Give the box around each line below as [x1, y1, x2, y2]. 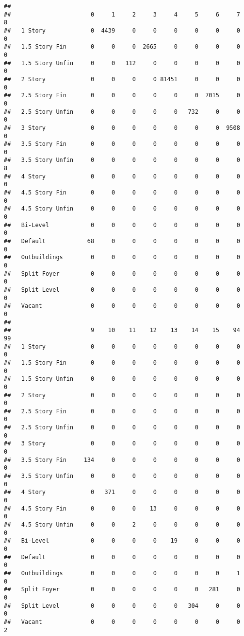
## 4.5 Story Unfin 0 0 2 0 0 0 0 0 [4, 521, 240, 528]
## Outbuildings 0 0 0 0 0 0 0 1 [4, 569, 240, 577]
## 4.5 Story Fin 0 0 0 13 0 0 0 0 [4, 505, 240, 512]
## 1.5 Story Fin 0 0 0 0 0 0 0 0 [4, 359, 240, 366]
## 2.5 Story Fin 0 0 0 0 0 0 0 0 [4, 407, 240, 415]
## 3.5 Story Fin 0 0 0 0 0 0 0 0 [4, 141, 240, 148]
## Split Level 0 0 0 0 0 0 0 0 [4, 286, 240, 293]
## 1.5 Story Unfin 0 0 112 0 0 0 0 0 [4, 59, 240, 67]
